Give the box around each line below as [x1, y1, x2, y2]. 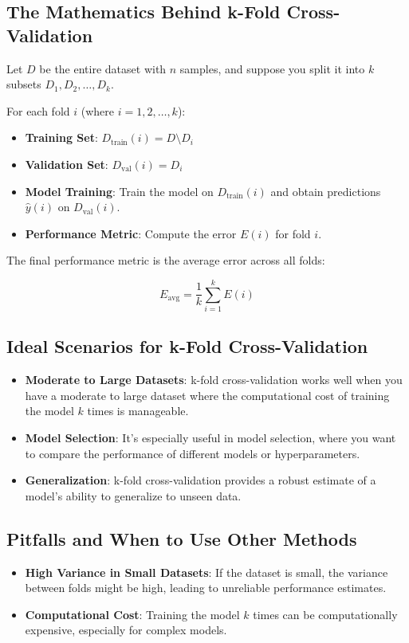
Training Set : [25, 129, 98, 146]
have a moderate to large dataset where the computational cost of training [25, 386, 390, 403]
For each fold [6, 102, 70, 119]
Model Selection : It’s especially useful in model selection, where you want [25, 429, 396, 446]
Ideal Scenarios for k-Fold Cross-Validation [6, 334, 368, 359]
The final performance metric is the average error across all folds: [6, 252, 325, 269]
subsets [6, 76, 41, 92]
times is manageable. [87, 402, 189, 419]
